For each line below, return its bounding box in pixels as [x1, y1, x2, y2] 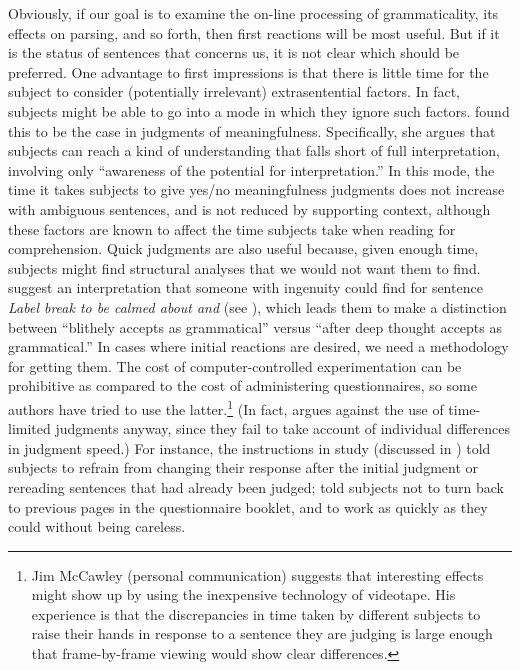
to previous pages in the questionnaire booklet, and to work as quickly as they [8, 496, 488, 517]
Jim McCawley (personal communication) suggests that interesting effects [31, 564, 484, 585]
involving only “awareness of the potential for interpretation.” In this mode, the [8, 159, 495, 180]
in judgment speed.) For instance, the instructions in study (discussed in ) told [8, 437, 491, 458]
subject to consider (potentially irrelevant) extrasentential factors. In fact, [8, 81, 461, 102]
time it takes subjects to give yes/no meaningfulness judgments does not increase [8, 179, 505, 200]
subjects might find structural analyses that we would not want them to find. [8, 257, 481, 278]
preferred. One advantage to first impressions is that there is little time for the [8, 61, 489, 82]
